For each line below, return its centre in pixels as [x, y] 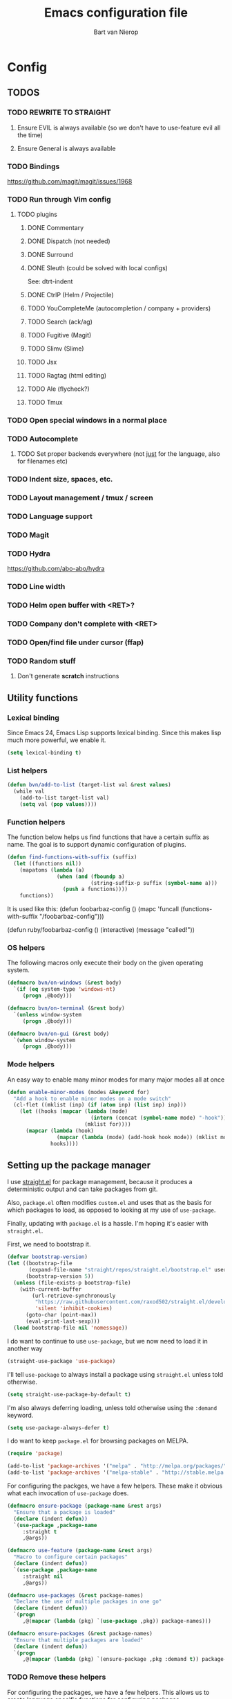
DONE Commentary [56, 228]
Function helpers [36, 822]
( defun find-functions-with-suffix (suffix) [72, 857]
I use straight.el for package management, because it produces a [100, 1182]
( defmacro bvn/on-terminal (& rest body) [66, 1009]
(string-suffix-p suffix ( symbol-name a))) [154, 883]
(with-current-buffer [50, 1289]
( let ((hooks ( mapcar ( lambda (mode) [74, 1111]
